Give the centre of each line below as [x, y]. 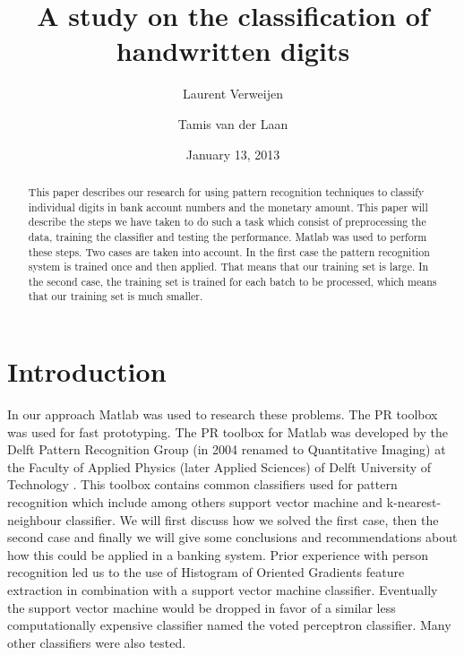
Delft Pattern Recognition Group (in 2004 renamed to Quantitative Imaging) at [227, 449]
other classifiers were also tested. [97, 642]
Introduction [87, 371]
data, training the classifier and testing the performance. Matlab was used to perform [228, 236]
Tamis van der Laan [233, 123]
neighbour [34, 519]
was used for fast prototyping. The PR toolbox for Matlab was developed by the [228, 431]
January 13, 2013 [233, 154]
